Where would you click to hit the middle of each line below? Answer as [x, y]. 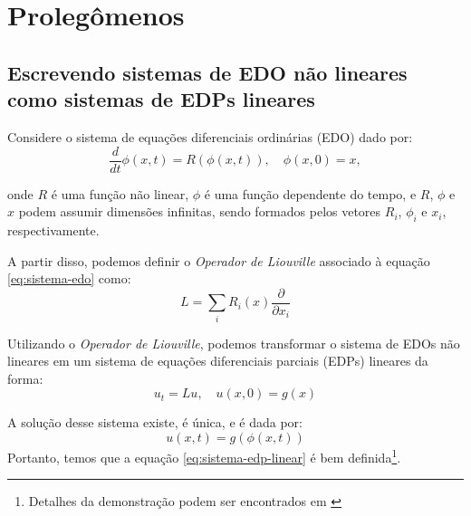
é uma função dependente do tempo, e [310, 193]
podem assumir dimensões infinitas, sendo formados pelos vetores [200, 211]
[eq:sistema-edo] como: [69, 278]
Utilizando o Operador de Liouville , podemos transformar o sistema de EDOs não [234, 343]
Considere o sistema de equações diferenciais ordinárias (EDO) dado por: [210, 136]
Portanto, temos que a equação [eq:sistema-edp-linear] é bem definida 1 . [204, 455]
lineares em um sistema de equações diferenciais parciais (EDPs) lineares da [218, 361]
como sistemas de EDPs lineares [161, 99]
